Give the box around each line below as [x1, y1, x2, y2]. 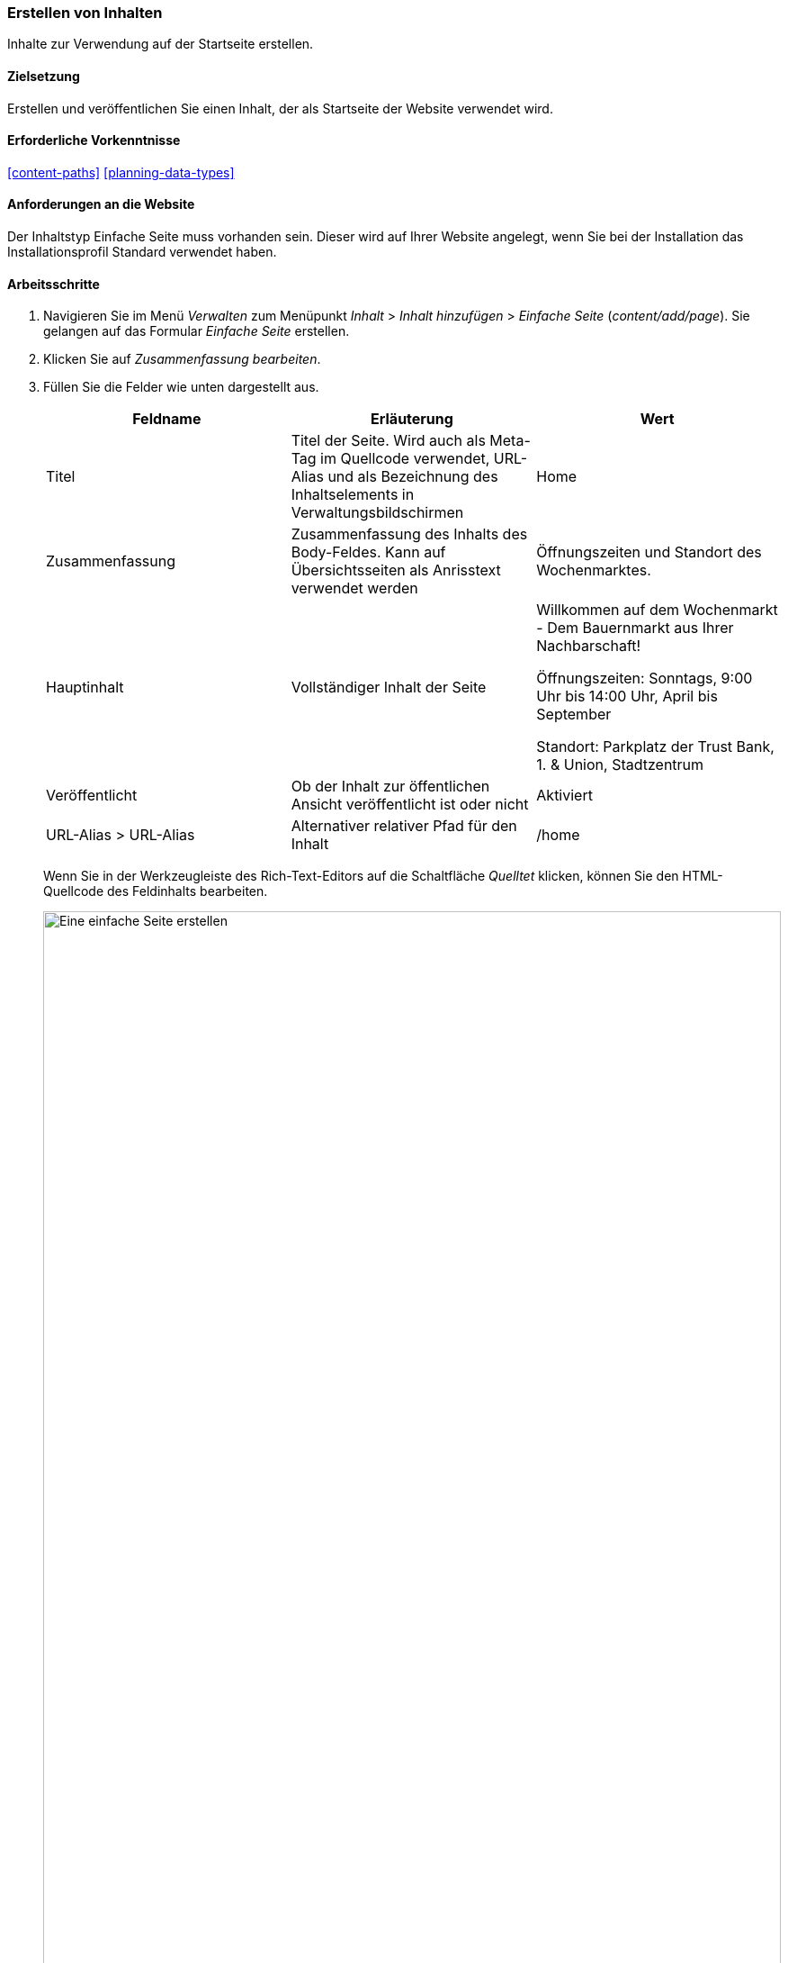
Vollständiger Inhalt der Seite [291, 678, 487, 697]
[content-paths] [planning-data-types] [7, 164, 235, 180]
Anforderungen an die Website [7, 196, 195, 213]
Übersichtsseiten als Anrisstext [291, 561, 501, 580]
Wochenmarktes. [536, 561, 651, 580]
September [536, 705, 612, 724]
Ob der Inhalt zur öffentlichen [291, 777, 490, 796]
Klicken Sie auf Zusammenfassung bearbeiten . [43, 351, 321, 367]
